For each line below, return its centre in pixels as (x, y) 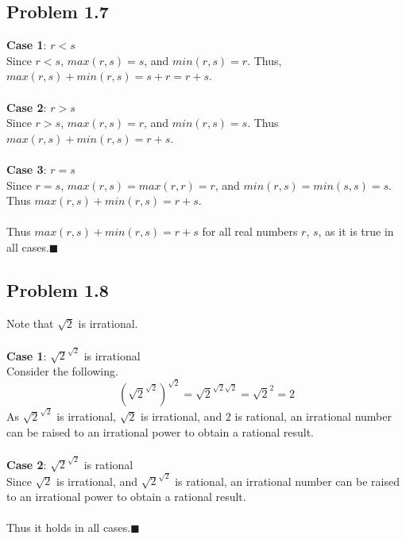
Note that (30, 323)
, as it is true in (356, 231)
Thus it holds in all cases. (69, 527)
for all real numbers (250, 231)
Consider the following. (62, 371)
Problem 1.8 (58, 289)
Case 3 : (27, 169)
